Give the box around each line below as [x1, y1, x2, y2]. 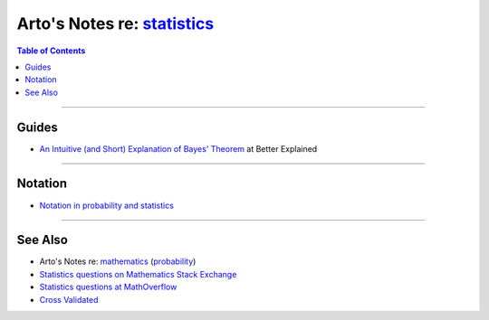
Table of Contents [16, 45, 86, 56]
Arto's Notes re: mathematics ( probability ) [39, 256, 197, 267]
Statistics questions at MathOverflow [39, 281, 177, 293]
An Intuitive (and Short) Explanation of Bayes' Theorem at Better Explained [39, 143, 318, 154]
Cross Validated [39, 294, 99, 305]
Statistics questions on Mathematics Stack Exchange [39, 268, 237, 279]
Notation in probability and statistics [39, 200, 174, 211]
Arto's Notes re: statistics [16, 14, 215, 33]
